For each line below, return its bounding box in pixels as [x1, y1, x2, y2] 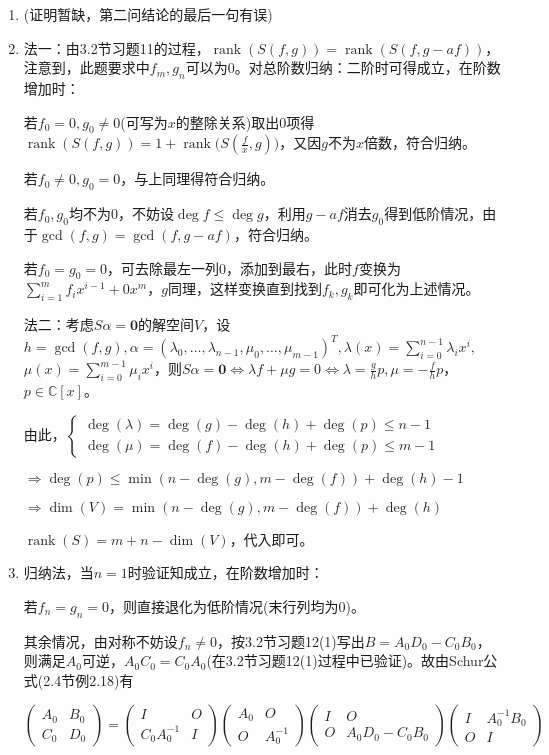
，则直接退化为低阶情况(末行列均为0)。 [109, 595, 365, 616]
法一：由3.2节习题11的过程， [23, 37, 210, 58]
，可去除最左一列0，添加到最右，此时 [107, 257, 353, 278]
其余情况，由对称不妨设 [23, 630, 178, 651]
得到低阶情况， [384, 203, 483, 224]
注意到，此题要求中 [23, 57, 150, 78]
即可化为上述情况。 [353, 278, 480, 299]
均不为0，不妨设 [68, 203, 174, 224]
